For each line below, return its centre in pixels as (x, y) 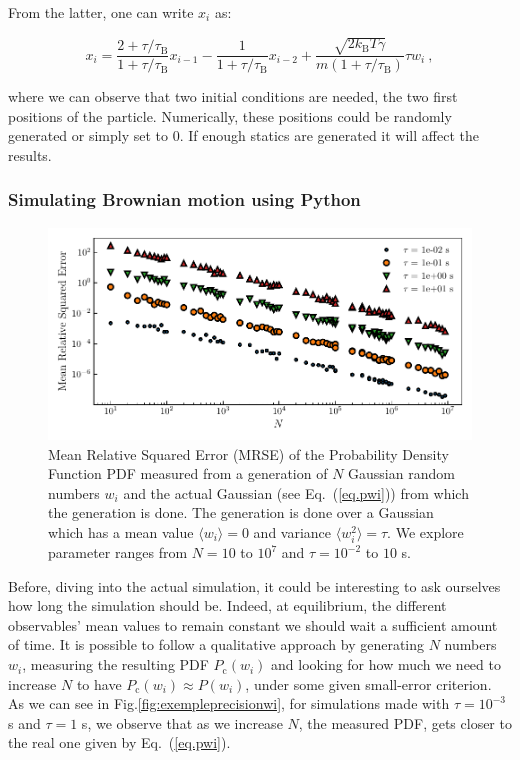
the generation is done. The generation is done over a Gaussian (241, 512)
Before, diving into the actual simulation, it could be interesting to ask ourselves (254, 585)
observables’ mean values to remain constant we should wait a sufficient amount (253, 624)
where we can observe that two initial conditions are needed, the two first (233, 96)
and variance (292, 531)
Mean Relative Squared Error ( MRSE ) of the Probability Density (248, 453)
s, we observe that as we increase (182, 722)
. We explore (425, 531)
